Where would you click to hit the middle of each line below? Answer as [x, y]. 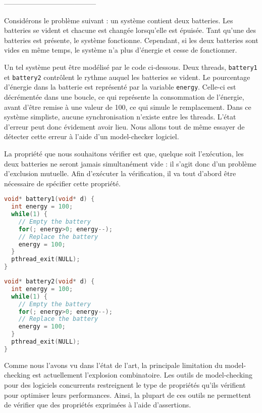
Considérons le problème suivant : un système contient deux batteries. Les [119, 20]
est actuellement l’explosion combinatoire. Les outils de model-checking [143, 375]
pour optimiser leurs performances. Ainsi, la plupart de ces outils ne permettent [128, 395]
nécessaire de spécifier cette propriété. [62, 183]
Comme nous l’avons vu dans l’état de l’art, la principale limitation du [113, 365]
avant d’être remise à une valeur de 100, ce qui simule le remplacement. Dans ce [128, 107]
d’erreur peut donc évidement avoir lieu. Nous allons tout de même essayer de [124, 126]
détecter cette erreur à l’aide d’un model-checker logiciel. [92, 136]
